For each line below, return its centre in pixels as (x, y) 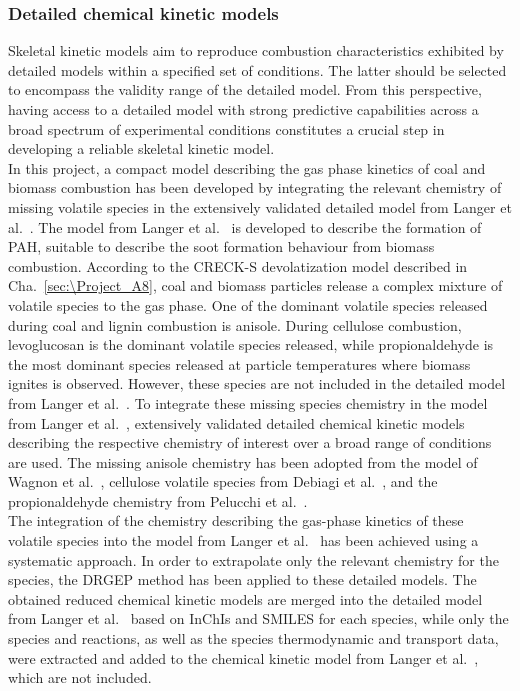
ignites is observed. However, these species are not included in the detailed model (257, 383)
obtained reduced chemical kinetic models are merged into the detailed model (245, 598)
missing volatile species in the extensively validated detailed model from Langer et (260, 206)
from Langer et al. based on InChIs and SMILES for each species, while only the (258, 618)
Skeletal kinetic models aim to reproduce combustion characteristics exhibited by (256, 50)
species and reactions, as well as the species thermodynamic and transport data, (253, 638)
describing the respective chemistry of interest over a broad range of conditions (250, 442)
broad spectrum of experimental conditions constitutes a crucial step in (226, 128)
